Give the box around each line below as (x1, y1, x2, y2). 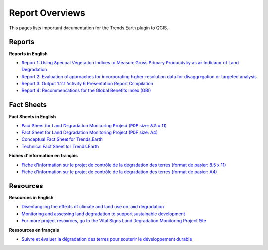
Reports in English (9, 51, 48, 57)
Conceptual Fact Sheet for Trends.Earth (21, 136, 103, 142)
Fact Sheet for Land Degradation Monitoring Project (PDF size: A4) (21, 129, 158, 136)
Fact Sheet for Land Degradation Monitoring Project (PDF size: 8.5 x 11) (21, 123, 167, 128)
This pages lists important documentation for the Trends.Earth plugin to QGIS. (9, 25, 168, 31)
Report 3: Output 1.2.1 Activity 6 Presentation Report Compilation (21, 81, 154, 87)
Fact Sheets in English (9, 114, 56, 120)
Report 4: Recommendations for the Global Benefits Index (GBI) (21, 87, 151, 94)
